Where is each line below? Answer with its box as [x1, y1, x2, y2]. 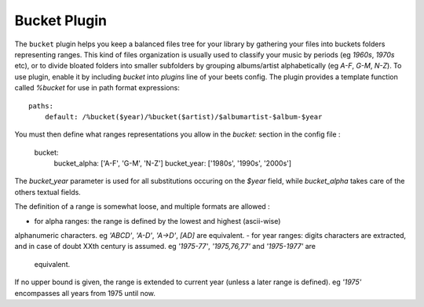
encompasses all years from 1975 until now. [14, 288, 156, 298]
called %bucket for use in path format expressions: [14, 83, 180, 93]
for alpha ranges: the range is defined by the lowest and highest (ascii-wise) [34, 216, 281, 225]
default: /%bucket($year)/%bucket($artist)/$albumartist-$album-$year [44, 112, 323, 121]
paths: [28, 101, 54, 110]
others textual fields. [14, 187, 82, 196]
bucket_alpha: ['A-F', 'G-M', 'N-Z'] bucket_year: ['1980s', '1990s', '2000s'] [53, 159, 292, 168]
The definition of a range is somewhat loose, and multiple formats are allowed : [14, 202, 270, 211]
